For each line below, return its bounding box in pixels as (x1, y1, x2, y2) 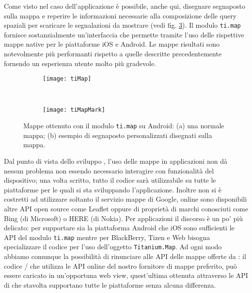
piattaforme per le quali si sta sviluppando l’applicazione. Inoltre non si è (4, 184, 221, 194)
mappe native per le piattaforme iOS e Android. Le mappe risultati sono (4, 39, 220, 49)
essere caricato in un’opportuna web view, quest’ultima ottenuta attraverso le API (4, 270, 248, 280)
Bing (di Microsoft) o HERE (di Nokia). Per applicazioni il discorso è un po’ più (4, 213, 243, 223)
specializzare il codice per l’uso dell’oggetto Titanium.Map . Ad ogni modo (4, 241, 222, 252)
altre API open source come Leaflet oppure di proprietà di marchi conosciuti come (4, 203, 248, 213)
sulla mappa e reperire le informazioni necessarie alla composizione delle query (4, 10, 237, 20)
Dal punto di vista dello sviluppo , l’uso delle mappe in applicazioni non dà (4, 155, 227, 166)
